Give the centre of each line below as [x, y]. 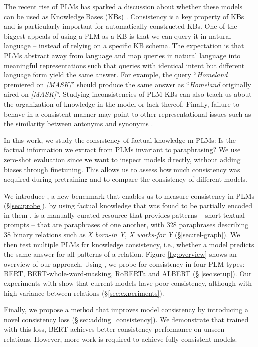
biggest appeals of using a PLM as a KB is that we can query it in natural [118, 35]
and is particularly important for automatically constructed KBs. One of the [121, 26]
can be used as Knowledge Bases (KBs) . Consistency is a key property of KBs [124, 16]
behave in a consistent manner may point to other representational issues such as [128, 113]
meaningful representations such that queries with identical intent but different [124, 65]
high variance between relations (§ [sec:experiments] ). [84, 293]
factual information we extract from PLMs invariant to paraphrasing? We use [122, 150]
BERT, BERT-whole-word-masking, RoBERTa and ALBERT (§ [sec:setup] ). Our [128, 273]
